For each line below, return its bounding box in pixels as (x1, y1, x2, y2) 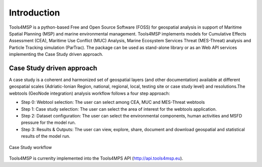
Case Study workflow (9, 144, 52, 150)
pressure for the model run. (21, 119, 76, 126)
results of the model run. (21, 134, 70, 139)
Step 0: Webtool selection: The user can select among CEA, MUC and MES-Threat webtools (21, 100, 205, 105)
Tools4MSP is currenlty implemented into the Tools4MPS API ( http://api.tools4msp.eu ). (9, 155, 183, 161)
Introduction (9, 7, 60, 18)
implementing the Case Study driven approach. (9, 51, 104, 57)
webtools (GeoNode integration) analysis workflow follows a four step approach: (9, 90, 170, 96)
